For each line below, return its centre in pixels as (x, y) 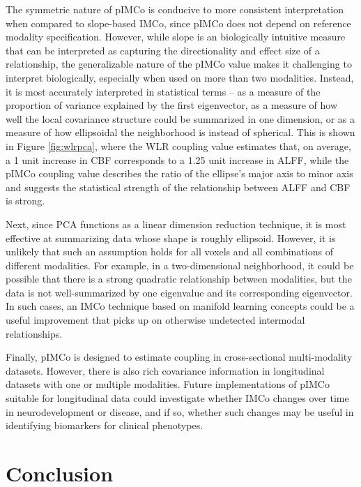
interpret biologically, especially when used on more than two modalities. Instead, (180, 77)
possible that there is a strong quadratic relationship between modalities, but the (179, 279)
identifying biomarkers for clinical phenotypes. (105, 425)
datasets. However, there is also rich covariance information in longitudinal (165, 370)
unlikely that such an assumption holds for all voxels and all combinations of (169, 252)
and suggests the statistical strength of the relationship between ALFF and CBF (178, 187)
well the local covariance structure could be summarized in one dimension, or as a (180, 118)
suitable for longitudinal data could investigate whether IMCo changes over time (177, 398)
